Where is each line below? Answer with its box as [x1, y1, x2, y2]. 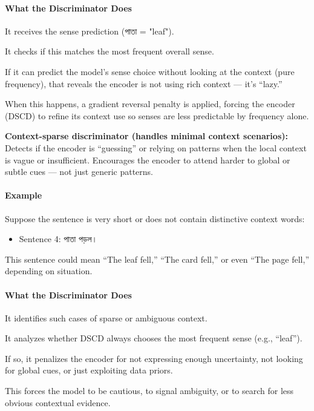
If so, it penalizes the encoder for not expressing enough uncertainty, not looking [5, 352, 303, 364]
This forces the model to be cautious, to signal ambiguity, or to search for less [5, 384, 294, 397]
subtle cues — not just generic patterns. [5, 165, 153, 178]
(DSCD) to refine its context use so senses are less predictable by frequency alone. [5, 109, 309, 122]
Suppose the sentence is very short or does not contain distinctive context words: [5, 212, 305, 225]
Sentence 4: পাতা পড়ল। [19, 232, 97, 245]
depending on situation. [5, 265, 93, 277]
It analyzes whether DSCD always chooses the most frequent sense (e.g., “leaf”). [5, 332, 303, 344]
